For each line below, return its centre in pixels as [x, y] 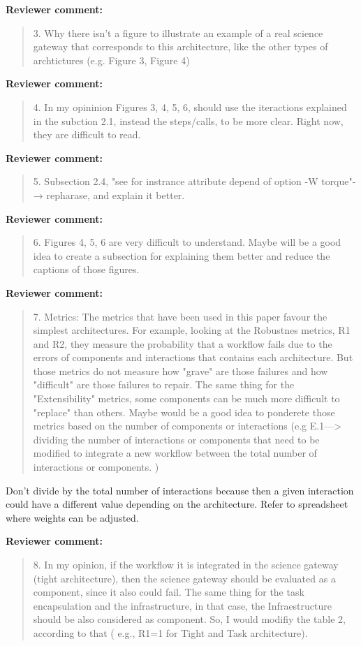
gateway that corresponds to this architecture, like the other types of [180, 46]
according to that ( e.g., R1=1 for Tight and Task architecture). [170, 632]
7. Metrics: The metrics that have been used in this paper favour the [180, 316]
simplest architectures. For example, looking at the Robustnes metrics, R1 [192, 330]
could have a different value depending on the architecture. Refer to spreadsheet [177, 504]
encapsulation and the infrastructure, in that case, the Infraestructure [182, 605]
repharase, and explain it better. [116, 194]
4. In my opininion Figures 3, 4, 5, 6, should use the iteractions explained [190, 107]
